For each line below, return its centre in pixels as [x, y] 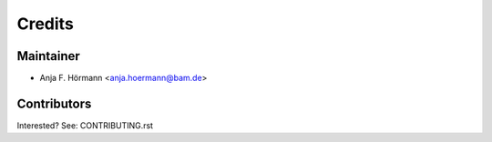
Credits [46, 24]
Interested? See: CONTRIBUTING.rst [85, 125]
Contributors [54, 103]
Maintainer [49, 56]
